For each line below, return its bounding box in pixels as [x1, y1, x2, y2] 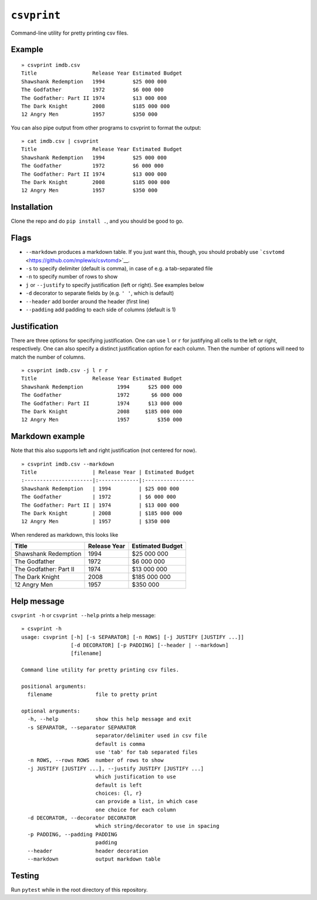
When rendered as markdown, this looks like [11, 531, 119, 538]
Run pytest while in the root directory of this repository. [11, 886, 148, 893]
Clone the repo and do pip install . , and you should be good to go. [11, 218, 184, 225]
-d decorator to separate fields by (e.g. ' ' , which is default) [25, 290, 174, 297]
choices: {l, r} [95, 789, 142, 797]
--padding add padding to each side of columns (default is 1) [25, 306, 176, 313]
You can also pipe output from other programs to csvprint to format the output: [11, 124, 202, 131]
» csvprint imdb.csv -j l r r [21, 367, 109, 374]
